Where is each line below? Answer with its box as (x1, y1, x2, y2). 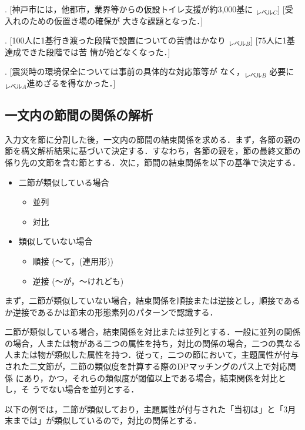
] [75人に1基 (250, 34, 295, 46)
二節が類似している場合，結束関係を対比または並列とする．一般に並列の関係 (5, 325, 301, 338)
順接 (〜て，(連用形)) (32, 254, 114, 267)
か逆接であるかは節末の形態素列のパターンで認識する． (5, 305, 218, 318)
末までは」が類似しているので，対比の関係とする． (5, 414, 202, 426)
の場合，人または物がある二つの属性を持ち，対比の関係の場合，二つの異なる (5, 337, 301, 349)
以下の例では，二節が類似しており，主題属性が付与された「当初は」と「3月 (5, 402, 296, 415)
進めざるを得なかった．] (26, 76, 116, 89)
